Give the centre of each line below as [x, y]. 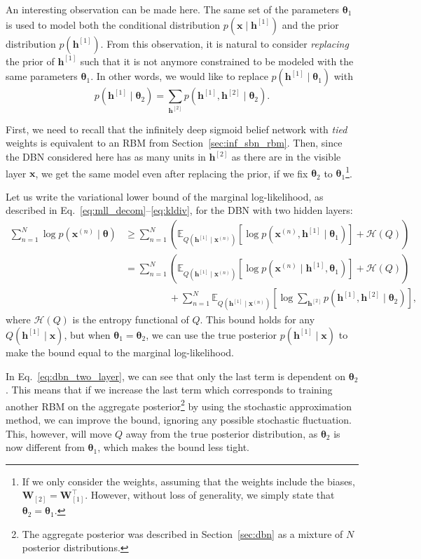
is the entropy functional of [131, 319]
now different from [45, 447]
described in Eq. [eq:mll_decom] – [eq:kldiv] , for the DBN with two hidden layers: [179, 210]
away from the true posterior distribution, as [222, 433]
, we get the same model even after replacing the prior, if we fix [172, 173]
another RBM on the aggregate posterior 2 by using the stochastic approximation [179, 405]
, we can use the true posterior [212, 334]
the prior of [30, 61]
